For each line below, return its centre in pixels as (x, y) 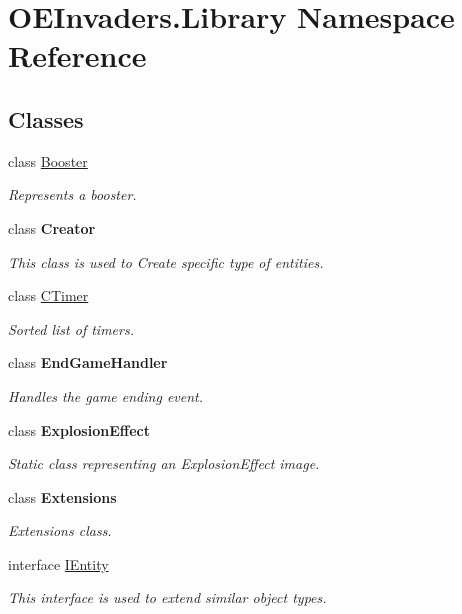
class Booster (48, 160)
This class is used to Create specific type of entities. (166, 261)
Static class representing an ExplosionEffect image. (164, 463)
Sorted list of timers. (71, 328)
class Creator (52, 227)
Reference (77, 55)
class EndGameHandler (88, 362)
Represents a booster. (72, 194)
